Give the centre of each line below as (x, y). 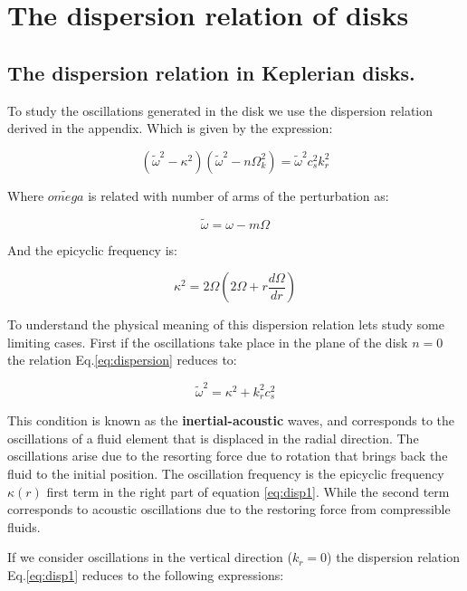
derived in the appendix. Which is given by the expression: (170, 128)
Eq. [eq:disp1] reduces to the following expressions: (146, 574)
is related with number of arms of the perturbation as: (238, 195)
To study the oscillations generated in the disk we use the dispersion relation (220, 110)
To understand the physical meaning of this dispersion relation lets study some (226, 324)
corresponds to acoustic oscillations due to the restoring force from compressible (229, 509)
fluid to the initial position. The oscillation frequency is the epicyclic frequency (226, 473)
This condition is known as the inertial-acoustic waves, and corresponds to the (231, 420)
